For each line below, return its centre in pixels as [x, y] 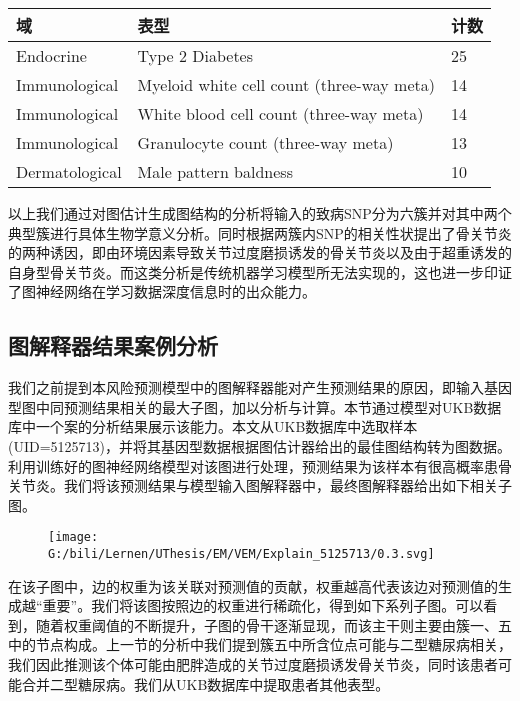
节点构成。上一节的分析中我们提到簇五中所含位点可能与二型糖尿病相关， [273, 644]
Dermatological [69, 171]
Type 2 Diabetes [195, 55]
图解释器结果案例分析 [113, 345]
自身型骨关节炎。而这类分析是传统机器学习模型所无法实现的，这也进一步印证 [260, 271]
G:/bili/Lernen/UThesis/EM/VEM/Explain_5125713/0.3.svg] [241, 553]
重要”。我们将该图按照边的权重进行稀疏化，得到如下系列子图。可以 [263, 605]
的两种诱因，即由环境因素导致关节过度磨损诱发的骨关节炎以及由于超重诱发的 [260, 252]
